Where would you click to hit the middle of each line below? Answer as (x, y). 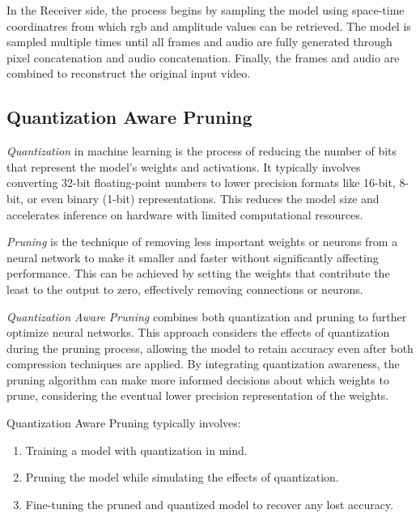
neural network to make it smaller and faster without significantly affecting (193, 257)
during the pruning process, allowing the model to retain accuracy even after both (210, 348)
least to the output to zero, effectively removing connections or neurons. (185, 289)
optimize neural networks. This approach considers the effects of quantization (198, 332)
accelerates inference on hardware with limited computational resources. (185, 214)
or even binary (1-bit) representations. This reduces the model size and (203, 198)
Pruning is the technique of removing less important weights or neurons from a (202, 242)
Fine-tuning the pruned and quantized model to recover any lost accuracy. (210, 504)
